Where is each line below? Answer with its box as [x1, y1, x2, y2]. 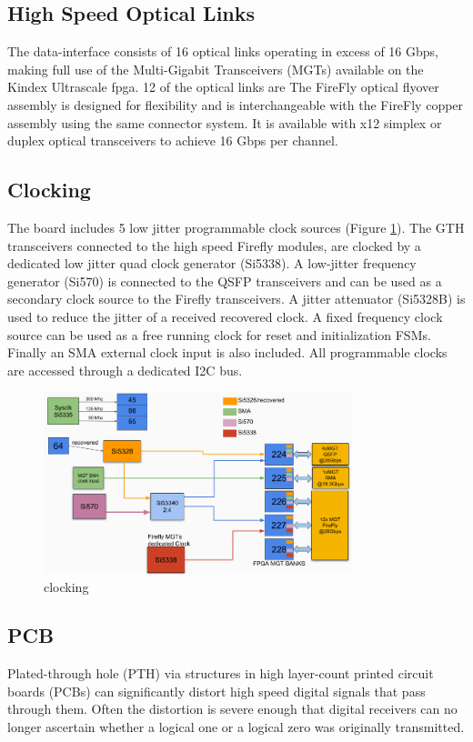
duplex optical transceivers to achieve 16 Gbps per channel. [7, 131, 338, 150]
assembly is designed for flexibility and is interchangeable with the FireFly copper [7, 95, 464, 114]
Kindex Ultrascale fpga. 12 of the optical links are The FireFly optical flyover [7, 77, 439, 96]
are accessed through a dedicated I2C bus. [7, 360, 243, 379]
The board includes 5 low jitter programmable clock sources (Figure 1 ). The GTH [7, 217, 465, 236]
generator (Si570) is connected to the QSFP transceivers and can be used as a [7, 271, 442, 290]
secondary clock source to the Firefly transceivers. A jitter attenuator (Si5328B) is [7, 289, 466, 308]
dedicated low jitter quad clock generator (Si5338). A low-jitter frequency [7, 254, 417, 273]
